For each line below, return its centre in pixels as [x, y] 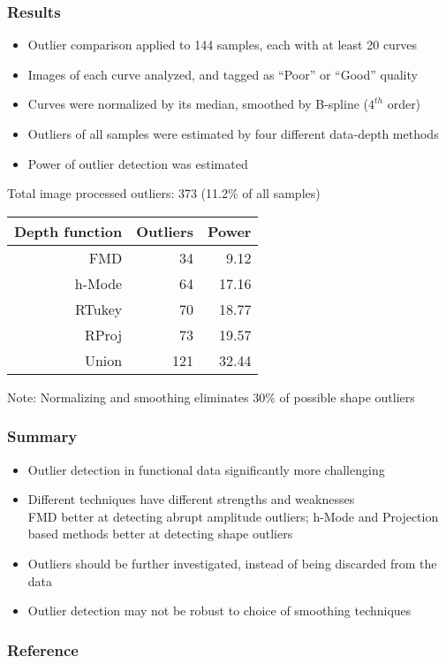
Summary [42, 436]
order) [404, 104]
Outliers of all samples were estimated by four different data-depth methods [233, 134]
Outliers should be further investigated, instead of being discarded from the [232, 563]
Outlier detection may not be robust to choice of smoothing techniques [219, 611]
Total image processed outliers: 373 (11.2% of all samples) [164, 193]
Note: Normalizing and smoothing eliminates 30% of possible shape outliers [211, 397]
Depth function [68, 231]
